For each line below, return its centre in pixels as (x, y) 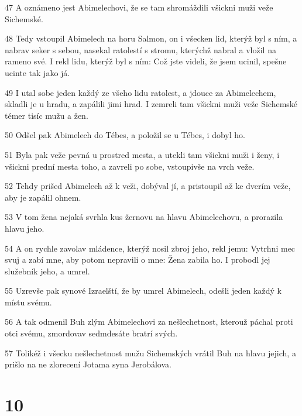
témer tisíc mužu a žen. (47, 115)
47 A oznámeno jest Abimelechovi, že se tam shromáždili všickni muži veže (139, 7)
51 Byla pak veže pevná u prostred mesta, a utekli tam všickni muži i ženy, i (142, 154)
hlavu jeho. (25, 228)
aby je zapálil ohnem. (43, 197)
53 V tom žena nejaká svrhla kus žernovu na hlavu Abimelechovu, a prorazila (144, 217)
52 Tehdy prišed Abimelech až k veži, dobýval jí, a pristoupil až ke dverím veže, (148, 186)
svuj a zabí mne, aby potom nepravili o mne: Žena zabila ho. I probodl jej (138, 259)
